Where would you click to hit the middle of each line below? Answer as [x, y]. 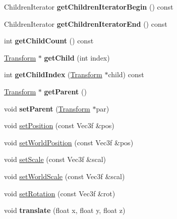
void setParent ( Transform [47, 108]
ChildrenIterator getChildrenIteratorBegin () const [89, 7]
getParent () [65, 91]
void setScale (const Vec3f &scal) [55, 159]
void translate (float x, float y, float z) [65, 210]
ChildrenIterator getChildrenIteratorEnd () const [86, 23]
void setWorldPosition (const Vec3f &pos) [69, 142]
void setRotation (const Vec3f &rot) [60, 193]
